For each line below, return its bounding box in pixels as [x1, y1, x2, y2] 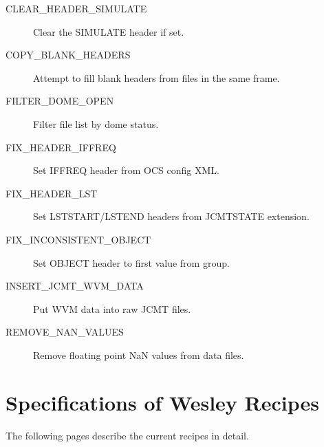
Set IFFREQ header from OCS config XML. [33, 163, 219, 177]
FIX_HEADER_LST [6, 186, 98, 200]
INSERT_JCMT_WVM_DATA [6, 279, 144, 293]
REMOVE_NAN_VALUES [6, 325, 124, 339]
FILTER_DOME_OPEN [6, 94, 114, 108]
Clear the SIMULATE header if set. [33, 24, 184, 39]
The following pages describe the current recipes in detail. [6, 428, 249, 442]
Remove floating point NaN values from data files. [33, 347, 244, 362]
